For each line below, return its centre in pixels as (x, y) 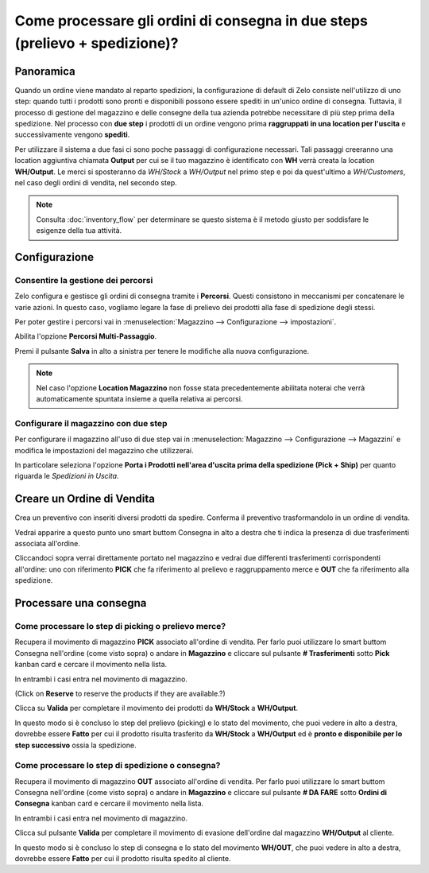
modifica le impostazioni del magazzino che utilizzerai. (104, 450)
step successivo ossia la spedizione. (75, 745)
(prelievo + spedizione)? (97, 43)
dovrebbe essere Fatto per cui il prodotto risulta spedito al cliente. (123, 858)
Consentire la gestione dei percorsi (84, 280)
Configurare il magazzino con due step (91, 423)
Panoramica (45, 71)
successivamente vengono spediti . (72, 134)
